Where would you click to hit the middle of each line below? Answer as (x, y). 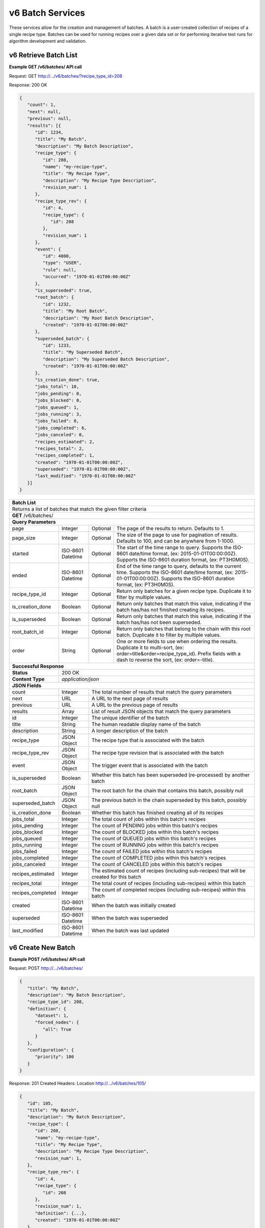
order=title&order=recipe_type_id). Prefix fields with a (179, 654)
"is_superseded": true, (64, 290)
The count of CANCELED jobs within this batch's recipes (157, 865)
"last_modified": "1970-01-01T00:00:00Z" (85, 476)
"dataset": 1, (52, 1016)
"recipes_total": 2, (60, 448)
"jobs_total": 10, (57, 387)
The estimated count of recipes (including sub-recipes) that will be (169, 871)
